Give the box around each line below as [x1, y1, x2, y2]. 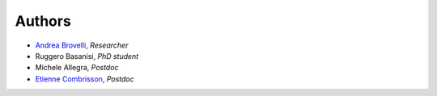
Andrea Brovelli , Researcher [35, 40, 129, 50]
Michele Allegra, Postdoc [35, 63, 119, 73]
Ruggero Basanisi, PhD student [35, 51, 139, 61]
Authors [15, 12, 72, 30]
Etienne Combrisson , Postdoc [35, 73, 134, 84]
